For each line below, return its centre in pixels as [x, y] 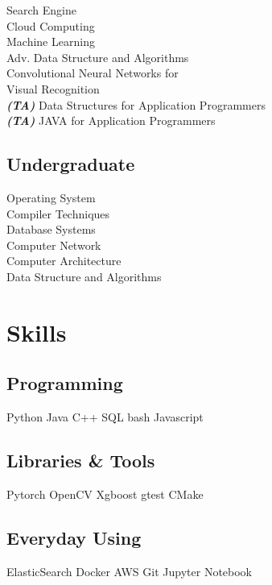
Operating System [51, 197]
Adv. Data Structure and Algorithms [98, 57]
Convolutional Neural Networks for [93, 73]
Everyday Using [74, 537]
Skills [37, 332]
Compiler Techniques [58, 213]
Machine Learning [51, 41]
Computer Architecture [64, 261]
